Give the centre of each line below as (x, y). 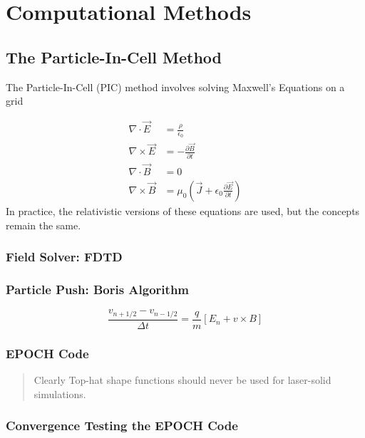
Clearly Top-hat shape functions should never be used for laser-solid (182, 379)
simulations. (60, 393)
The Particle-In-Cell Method (114, 57)
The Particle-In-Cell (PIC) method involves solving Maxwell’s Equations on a (175, 87)
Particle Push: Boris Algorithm (98, 289)
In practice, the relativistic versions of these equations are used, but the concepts (183, 210)
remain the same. (43, 225)
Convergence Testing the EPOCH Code (122, 426)
